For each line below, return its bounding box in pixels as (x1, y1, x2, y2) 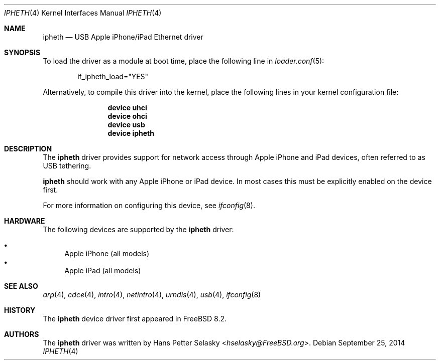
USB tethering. (43, 161, 91, 170)
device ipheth (107, 129, 154, 137)
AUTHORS (4, 330, 39, 338)
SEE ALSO (4, 282, 38, 290)
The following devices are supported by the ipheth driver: (43, 225, 234, 234)
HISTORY (4, 306, 36, 314)
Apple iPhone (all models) (64, 249, 150, 258)
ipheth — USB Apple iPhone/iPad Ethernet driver (43, 33, 203, 41)
